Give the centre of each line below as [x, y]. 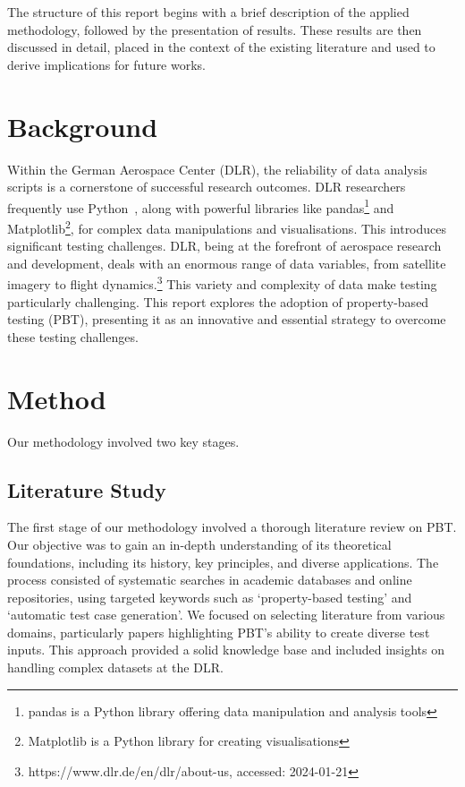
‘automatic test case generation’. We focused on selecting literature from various [226, 615]
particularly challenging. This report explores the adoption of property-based [218, 301]
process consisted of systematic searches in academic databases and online [210, 580]
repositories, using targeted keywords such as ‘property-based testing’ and [210, 597]
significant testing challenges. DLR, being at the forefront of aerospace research [224, 246]
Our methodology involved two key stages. [123, 441]
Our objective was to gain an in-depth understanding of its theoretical [199, 544]
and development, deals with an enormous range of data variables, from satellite [227, 263]
